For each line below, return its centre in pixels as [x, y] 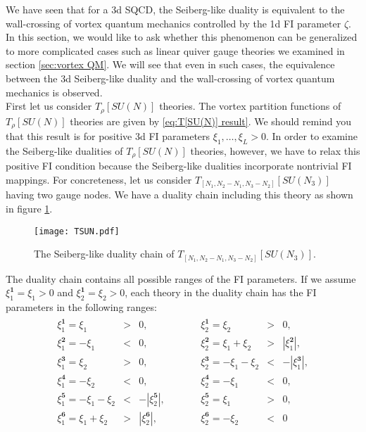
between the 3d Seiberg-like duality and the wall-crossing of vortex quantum [170, 78]
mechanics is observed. [54, 92]
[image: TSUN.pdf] [77, 231]
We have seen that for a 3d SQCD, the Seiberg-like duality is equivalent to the [175, 9]
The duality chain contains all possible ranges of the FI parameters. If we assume [181, 278]
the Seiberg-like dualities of [64, 150]
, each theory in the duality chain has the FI [221, 292]
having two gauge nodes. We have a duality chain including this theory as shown [179, 195]
